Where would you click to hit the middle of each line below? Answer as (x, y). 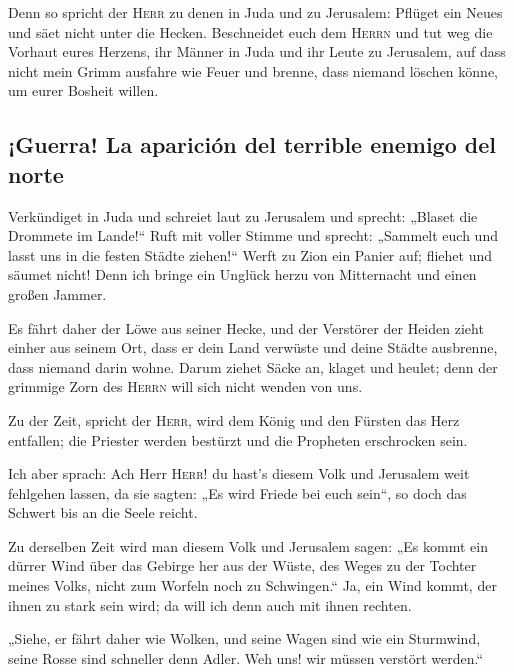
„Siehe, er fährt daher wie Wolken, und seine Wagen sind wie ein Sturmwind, (244, 638)
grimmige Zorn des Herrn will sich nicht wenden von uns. (185, 386)
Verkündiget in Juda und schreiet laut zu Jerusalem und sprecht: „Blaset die (243, 215)
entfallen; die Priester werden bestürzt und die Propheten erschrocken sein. (238, 439)
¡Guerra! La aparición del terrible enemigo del (252, 144)
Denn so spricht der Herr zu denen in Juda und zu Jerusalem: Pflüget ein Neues (255, 12)
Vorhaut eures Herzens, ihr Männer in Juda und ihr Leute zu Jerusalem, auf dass (257, 51)
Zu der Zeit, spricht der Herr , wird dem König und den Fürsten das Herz (234, 419)
